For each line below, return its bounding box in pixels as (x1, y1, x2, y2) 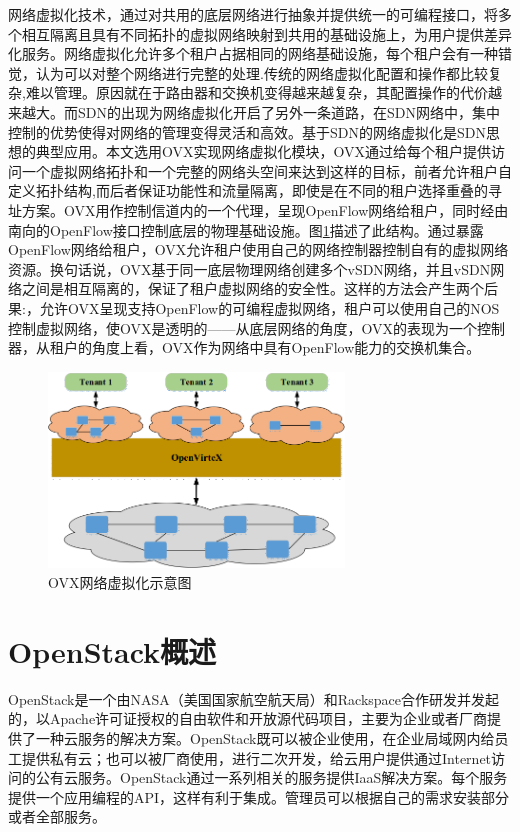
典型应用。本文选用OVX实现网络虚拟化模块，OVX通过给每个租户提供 (35, 141, 491, 162)
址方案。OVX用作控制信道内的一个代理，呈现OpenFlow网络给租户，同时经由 (8, 199, 509, 220)
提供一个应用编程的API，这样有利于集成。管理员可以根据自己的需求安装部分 (8, 786, 510, 807)
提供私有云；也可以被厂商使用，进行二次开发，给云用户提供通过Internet (21, 747, 492, 768)
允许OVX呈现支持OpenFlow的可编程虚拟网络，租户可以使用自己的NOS (39, 297, 500, 318)
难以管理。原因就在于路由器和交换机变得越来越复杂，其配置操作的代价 (25, 82, 488, 103)
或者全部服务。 (8, 806, 106, 827)
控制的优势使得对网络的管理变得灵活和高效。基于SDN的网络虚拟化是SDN (8, 121, 486, 142)
